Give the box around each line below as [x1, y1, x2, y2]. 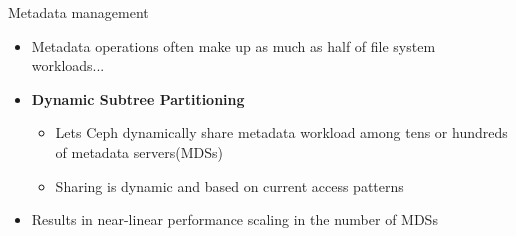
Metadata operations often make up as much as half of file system [31, 35, 436, 56]
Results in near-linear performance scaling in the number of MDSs [31, 209, 438, 230]
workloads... [31, 55, 105, 76]
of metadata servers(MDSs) [55, 141, 223, 162]
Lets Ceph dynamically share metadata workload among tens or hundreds [55, 122, 508, 143]
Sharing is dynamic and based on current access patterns [55, 175, 404, 196]
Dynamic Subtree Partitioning [31, 88, 245, 109]
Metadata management [8, 2, 149, 22]
